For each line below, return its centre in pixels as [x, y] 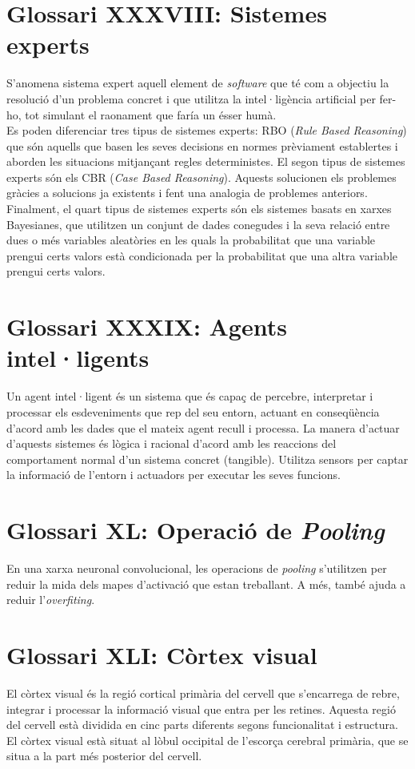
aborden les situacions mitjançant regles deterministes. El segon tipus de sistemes [206, 161]
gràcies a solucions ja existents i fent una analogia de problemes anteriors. [187, 193]
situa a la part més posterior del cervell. [104, 756]
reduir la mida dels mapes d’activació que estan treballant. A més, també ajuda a [206, 584]
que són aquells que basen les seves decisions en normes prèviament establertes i [202, 145]
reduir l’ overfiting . [51, 600]
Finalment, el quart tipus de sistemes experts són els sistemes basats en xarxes [199, 209]
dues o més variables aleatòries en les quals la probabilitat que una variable [191, 240]
